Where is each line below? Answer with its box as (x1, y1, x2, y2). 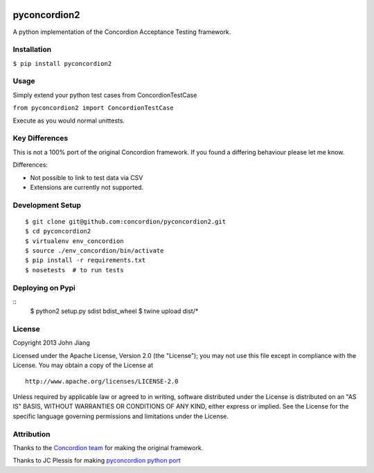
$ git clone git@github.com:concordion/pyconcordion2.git (25, 217, 226, 225)
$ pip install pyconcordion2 (12, 60, 112, 67)
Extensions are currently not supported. (30, 183, 144, 191)
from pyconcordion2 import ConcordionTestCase (12, 104, 174, 112)
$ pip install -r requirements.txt (25, 256, 146, 265)
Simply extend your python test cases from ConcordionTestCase (12, 91, 197, 99)
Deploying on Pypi (12, 283, 76, 292)
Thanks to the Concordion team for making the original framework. (12, 443, 204, 452)
